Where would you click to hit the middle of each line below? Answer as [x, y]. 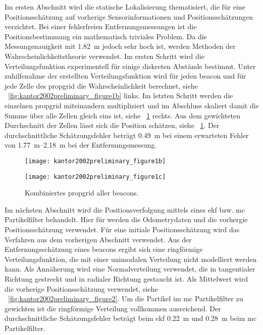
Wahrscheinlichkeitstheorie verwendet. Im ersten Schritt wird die [104, 56]
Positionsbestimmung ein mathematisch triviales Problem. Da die [106, 36]
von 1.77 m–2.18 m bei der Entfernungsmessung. [81, 145]
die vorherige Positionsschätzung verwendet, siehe [81, 288]
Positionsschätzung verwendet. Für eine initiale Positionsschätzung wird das [122, 229]
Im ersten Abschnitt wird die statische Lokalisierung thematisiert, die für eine [125, 7]
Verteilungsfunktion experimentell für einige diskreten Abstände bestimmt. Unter [130, 66]
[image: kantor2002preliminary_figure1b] [95, 161]
